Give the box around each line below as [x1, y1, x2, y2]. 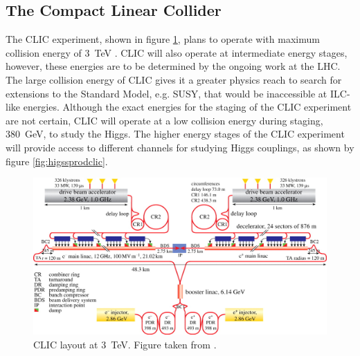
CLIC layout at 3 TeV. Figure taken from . [33, 337, 217, 352]
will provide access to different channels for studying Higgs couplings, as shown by [6, 140, 354, 154]
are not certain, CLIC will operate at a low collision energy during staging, [6, 113, 323, 127]
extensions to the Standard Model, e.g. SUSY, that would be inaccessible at [6, 86, 327, 100]
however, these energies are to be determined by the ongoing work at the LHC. [6, 59, 341, 73]
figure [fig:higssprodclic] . [6, 153, 108, 168]
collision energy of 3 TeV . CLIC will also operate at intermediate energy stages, [6, 45, 348, 59]
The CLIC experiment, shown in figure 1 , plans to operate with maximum [6, 32, 320, 46]
